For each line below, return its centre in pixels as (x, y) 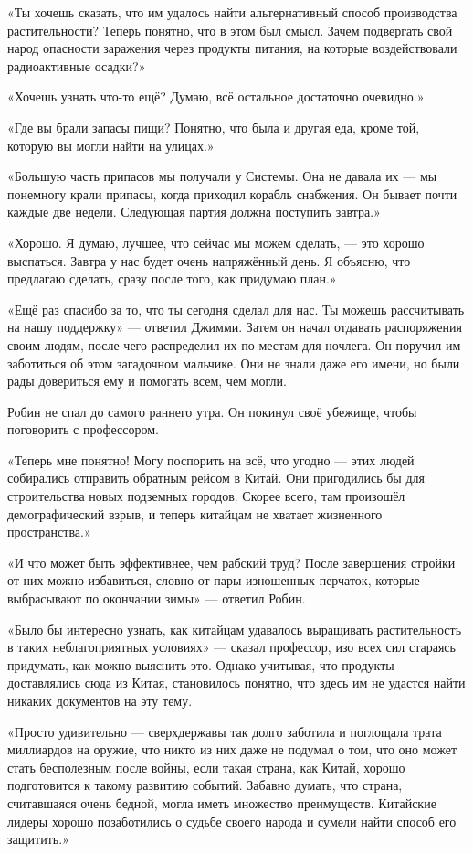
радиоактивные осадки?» (77, 65)
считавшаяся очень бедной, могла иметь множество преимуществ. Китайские (222, 802)
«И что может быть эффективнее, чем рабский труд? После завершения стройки (231, 562)
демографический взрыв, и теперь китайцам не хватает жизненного (195, 513)
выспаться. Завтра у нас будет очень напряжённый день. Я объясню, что (209, 260)
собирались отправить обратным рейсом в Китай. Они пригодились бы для (216, 478)
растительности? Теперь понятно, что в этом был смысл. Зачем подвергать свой (230, 30)
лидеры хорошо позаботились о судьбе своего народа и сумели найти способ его (232, 821)
